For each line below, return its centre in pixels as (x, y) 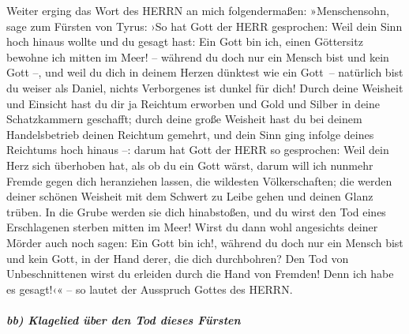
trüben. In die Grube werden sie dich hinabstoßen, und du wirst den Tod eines (196, 211)
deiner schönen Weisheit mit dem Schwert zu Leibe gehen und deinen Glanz (190, 196)
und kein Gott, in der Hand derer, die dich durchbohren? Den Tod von (178, 258)
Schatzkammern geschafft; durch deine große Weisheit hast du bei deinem (184, 119)
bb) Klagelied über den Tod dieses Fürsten (124, 319)
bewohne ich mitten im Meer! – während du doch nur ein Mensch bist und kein (198, 56)
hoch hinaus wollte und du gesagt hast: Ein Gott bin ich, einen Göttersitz (185, 41)
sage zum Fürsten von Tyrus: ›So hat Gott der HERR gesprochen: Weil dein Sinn (204, 26)
